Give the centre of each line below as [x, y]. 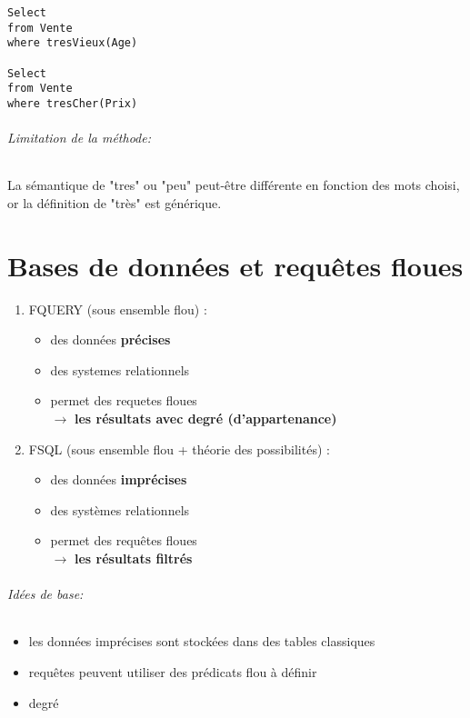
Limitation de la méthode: [79, 138]
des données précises [110, 339]
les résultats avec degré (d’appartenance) [206, 419]
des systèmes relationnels [120, 509]
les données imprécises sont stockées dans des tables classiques [202, 641]
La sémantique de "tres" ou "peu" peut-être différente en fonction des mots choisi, [234, 185]
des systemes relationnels [120, 369]
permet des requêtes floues [124, 540]
